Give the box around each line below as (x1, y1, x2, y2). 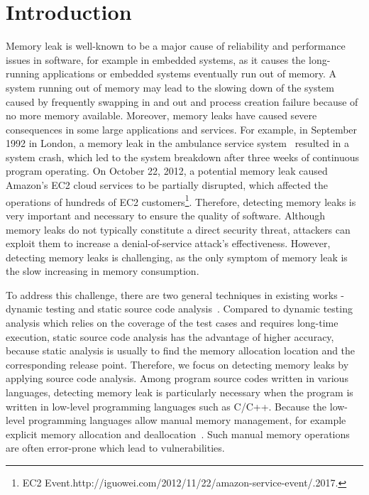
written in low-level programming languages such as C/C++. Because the (6, 398, 327, 413)
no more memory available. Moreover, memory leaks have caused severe (6, 108, 317, 123)
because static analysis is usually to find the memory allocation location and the (6, 343, 356, 358)
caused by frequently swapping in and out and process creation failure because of (6, 94, 358, 109)
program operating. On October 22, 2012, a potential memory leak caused (6, 163, 328, 178)
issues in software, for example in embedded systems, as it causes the (6, 52, 306, 67)
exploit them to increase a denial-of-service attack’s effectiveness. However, (6, 236, 331, 251)
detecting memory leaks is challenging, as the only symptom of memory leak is (6, 249, 348, 264)
